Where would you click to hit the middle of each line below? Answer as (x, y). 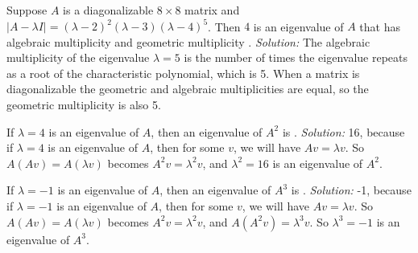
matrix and (212, 10)
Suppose (27, 10)
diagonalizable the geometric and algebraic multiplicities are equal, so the (188, 89)
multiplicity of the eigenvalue (78, 57)
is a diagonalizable (108, 10)
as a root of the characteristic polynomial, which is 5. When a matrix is (183, 73)
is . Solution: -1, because (351, 190)
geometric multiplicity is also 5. (84, 105)
